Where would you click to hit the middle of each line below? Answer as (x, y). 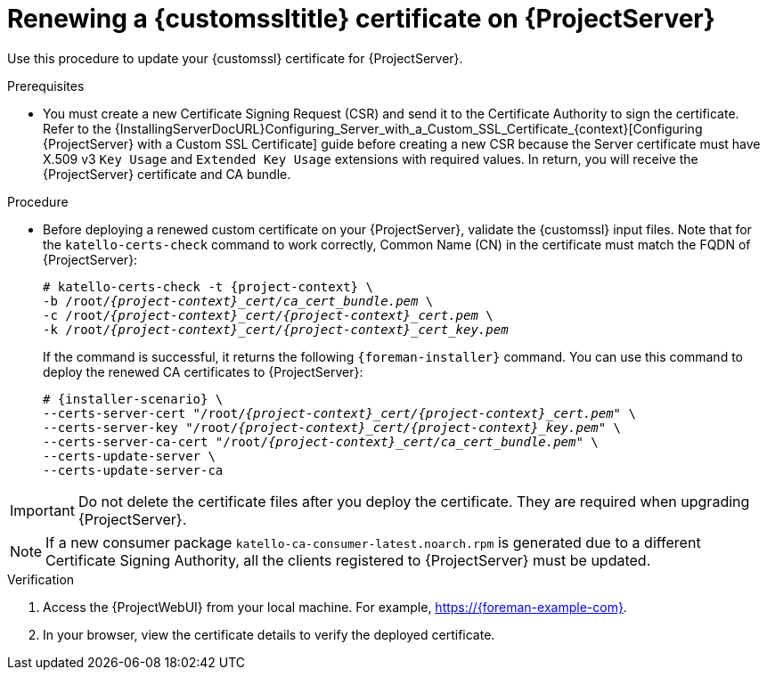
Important (42, 510)
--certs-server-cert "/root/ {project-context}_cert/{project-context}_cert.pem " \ (339, 413)
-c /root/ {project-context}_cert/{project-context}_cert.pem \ (268, 315)
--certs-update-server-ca (133, 470)
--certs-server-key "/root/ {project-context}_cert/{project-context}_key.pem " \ (332, 427)
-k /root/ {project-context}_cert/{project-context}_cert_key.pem (276, 329)
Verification (41, 579)
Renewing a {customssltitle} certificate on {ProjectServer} (361, 19)
